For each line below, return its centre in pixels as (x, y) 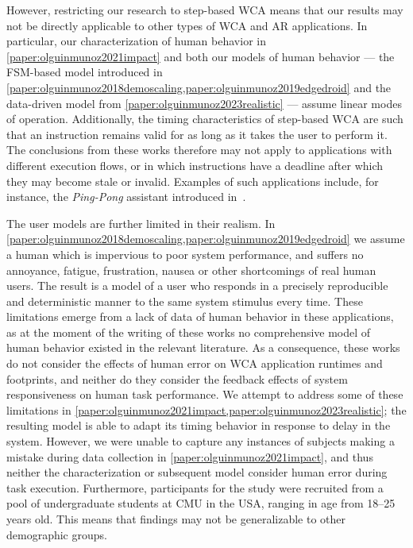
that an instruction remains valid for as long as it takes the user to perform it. (197, 134)
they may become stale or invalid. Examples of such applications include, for (193, 181)
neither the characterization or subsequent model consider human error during (197, 472)
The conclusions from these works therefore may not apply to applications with (199, 150)
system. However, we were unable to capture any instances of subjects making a (201, 441)
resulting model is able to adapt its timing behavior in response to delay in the (199, 425)
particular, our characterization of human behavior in (136, 41)
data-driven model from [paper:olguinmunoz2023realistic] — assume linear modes (204, 103)
